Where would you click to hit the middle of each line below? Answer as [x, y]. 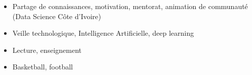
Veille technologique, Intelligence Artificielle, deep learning [103, 33]
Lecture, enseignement [47, 50]
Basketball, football [43, 67]
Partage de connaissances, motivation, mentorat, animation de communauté [130, 6]
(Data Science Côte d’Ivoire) [57, 16]
